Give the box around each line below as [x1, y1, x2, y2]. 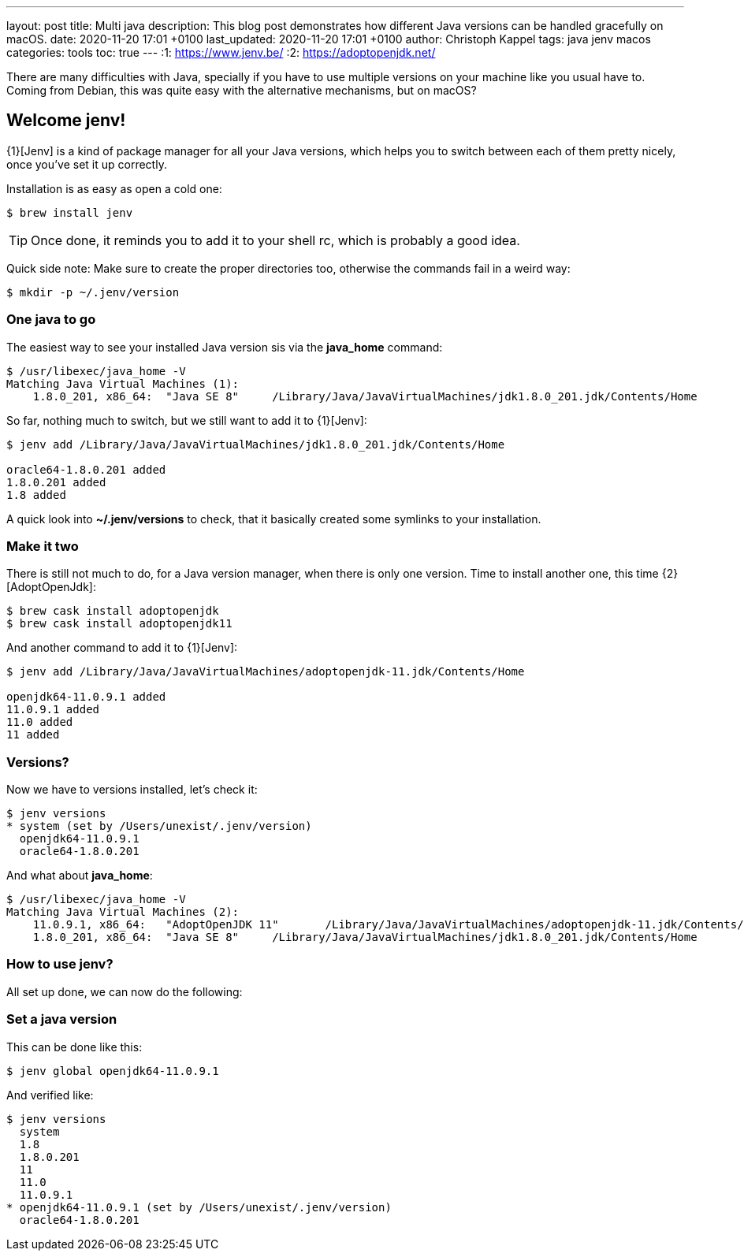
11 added [6, 728, 60, 742]
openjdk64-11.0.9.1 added [6, 690, 166, 704]
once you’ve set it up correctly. [6, 157, 167, 171]
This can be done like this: [6, 1039, 143, 1054]
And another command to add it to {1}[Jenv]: [6, 641, 238, 655]
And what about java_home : [6, 868, 153, 883]
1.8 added [6, 488, 66, 501]
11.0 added [6, 716, 73, 729]
